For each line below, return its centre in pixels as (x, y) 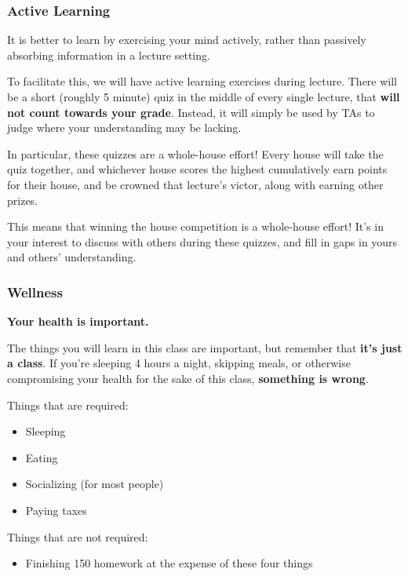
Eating (42, 457)
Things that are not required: (78, 536)
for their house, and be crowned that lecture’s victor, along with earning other (195, 184)
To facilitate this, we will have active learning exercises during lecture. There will (202, 81)
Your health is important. (78, 321)
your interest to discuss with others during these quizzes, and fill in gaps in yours (202, 241)
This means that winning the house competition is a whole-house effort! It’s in (195, 226)
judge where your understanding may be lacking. (124, 128)
